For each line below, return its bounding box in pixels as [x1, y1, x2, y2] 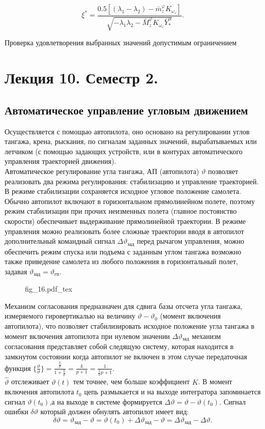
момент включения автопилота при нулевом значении [5, 330, 170, 341]
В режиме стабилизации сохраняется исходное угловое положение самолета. [5, 186, 241, 196]
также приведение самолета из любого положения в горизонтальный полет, [5, 256, 238, 267]
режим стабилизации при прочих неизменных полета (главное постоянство [5, 206, 237, 216]
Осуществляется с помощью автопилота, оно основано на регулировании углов [5, 126, 250, 136]
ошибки [5, 406, 28, 417]
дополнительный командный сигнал [5, 236, 115, 246]
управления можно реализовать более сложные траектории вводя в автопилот [5, 225, 244, 236]
